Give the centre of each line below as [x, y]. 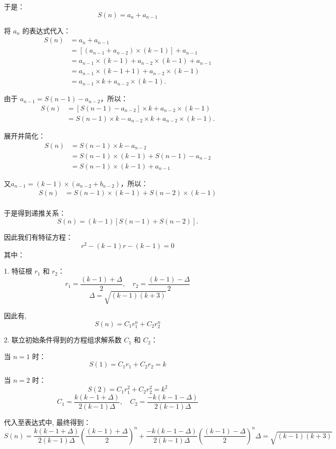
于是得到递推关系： [35, 213]
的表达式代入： [46, 30]
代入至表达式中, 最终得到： [47, 422]
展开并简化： [25, 136]
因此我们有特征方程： [38, 237]
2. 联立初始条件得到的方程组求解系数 [63, 340]
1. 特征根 [18, 271]
